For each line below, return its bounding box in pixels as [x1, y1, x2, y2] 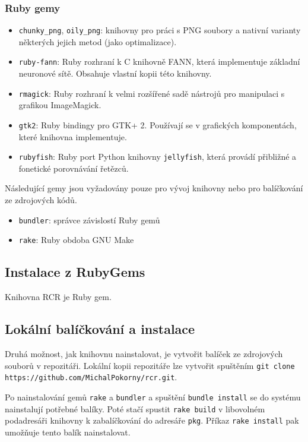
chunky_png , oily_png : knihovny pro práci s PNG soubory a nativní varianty [18, 24, 301, 36]
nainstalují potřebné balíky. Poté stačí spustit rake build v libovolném [5, 402, 265, 415]
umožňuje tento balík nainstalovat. [5, 425, 131, 438]
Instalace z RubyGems [5, 263, 145, 281]
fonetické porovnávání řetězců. [18, 162, 129, 174]
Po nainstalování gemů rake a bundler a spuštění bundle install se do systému [5, 390, 301, 403]
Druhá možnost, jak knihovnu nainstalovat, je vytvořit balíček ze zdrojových [5, 347, 283, 359]
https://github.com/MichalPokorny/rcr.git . [5, 371, 177, 383]
